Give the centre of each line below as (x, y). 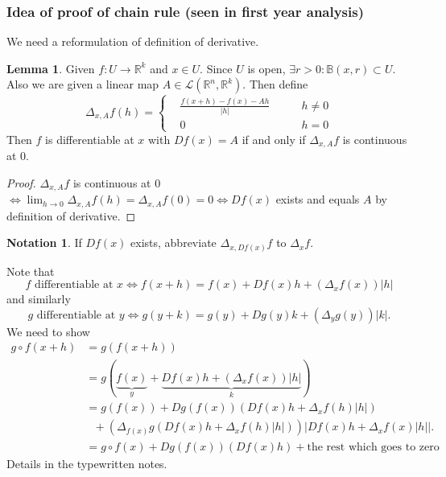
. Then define (275, 84)
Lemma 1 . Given (51, 68)
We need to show (48, 331)
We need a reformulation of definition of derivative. (133, 41)
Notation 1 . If (44, 243)
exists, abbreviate (173, 243)
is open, (266, 68)
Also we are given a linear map (83, 84)
